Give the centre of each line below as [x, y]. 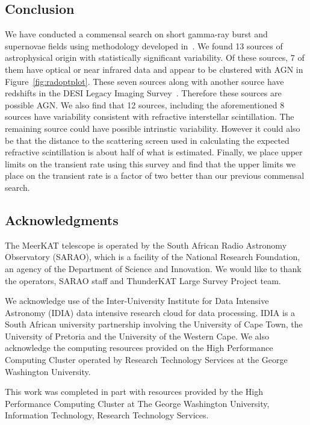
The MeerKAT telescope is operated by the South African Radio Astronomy [146, 245]
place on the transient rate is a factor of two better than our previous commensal [155, 175]
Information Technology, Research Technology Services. [107, 415]
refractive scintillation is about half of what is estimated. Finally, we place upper [154, 152]
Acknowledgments [62, 219]
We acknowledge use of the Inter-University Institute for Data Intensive [137, 301]
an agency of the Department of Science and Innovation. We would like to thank [153, 268]
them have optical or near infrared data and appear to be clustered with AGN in [154, 69]
